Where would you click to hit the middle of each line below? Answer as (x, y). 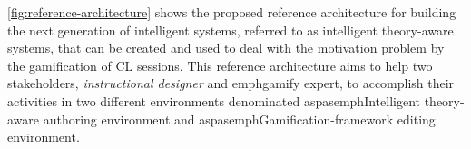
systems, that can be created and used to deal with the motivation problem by (226, 48)
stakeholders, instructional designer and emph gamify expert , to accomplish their (231, 83)
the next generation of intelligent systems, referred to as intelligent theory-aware (231, 30)
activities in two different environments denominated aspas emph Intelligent (214, 100)
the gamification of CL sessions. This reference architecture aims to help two (220, 65)
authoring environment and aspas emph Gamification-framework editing (239, 119)
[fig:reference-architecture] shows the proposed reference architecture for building (232, 12)
